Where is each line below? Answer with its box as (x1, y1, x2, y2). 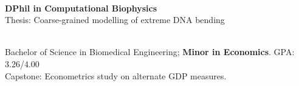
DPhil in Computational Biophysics (5, 1, 157, 14)
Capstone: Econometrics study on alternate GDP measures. (5, 69, 227, 82)
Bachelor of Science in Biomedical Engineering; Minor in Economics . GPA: (5, 45, 295, 58)
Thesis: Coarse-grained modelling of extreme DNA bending (5, 13, 225, 26)
